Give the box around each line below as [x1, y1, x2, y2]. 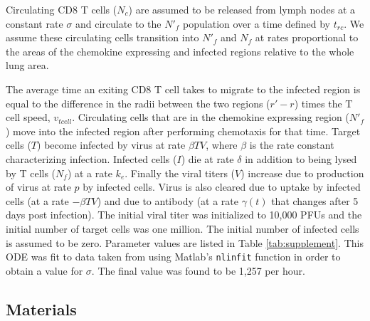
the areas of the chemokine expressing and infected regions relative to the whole [6, 43, 354, 58]
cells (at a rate [6, 193, 69, 208]
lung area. [6, 58, 49, 73]
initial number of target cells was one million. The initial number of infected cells [6, 221, 359, 236]
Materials [6, 298, 77, 320]
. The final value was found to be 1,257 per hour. [91, 263, 305, 278]
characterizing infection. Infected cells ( [6, 151, 177, 166]
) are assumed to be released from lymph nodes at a [128, 2, 356, 16]
